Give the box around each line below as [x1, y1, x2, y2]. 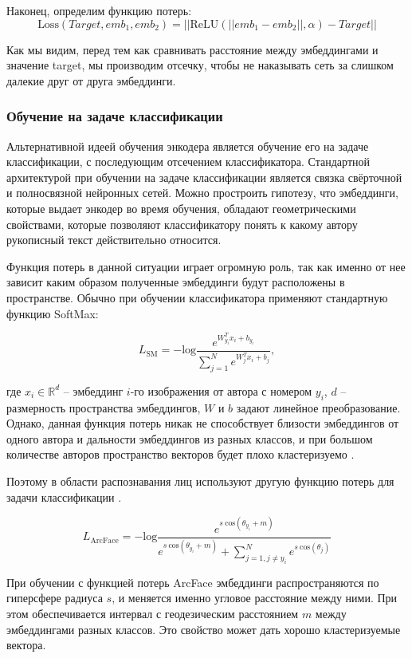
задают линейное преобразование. [236, 399, 401, 416]
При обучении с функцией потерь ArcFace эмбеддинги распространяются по [6, 573, 379, 590]
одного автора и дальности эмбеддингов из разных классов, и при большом [6, 430, 373, 447]
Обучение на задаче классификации [6, 106, 223, 126]
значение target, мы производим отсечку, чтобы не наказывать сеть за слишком [6, 57, 394, 73]
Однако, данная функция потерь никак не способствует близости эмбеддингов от [6, 415, 399, 431]
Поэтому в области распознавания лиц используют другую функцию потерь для [6, 472, 394, 489]
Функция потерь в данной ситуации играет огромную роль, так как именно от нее [6, 258, 406, 274]
